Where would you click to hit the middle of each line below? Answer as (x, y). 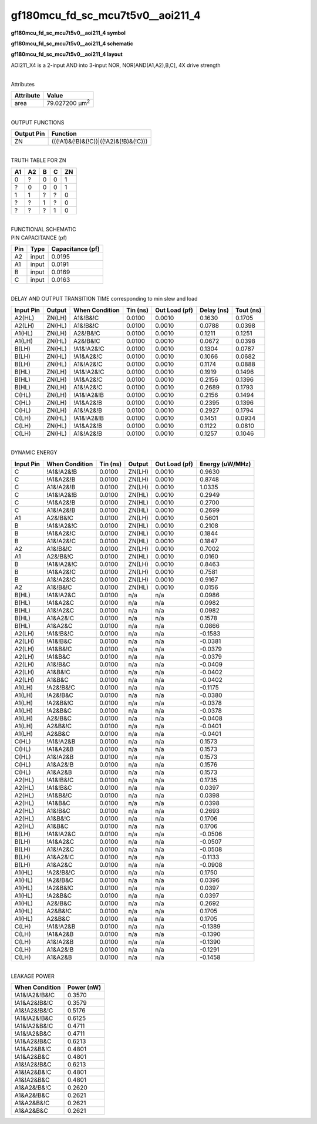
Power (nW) (85, 988)
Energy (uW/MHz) (225, 464)
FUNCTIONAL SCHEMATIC (43, 230)
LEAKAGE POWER (33, 976)
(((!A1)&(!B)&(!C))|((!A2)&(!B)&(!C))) (100, 141)
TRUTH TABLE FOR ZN (39, 160)
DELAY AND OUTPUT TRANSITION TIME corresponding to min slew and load (104, 299)
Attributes (23, 84)
